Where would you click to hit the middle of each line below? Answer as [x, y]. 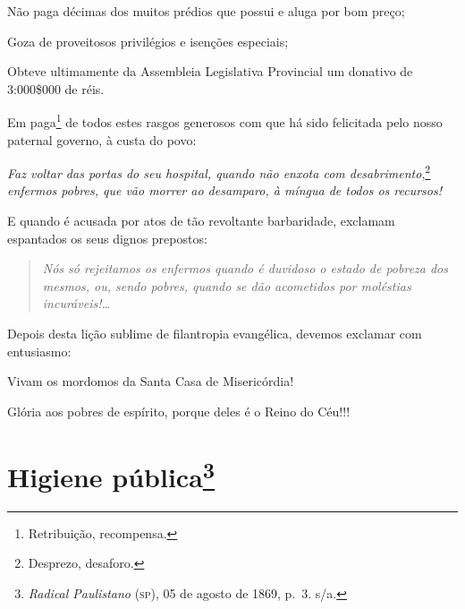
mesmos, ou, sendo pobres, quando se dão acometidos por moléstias [227, 285]
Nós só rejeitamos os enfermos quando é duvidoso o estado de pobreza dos [245, 268]
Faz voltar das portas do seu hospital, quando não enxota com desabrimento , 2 [219, 172]
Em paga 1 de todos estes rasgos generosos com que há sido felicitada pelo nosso [225, 121]
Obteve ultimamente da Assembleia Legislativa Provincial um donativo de [210, 71]
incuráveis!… [76, 303]
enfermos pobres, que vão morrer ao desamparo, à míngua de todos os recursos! [224, 190]
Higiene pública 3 [111, 474]
